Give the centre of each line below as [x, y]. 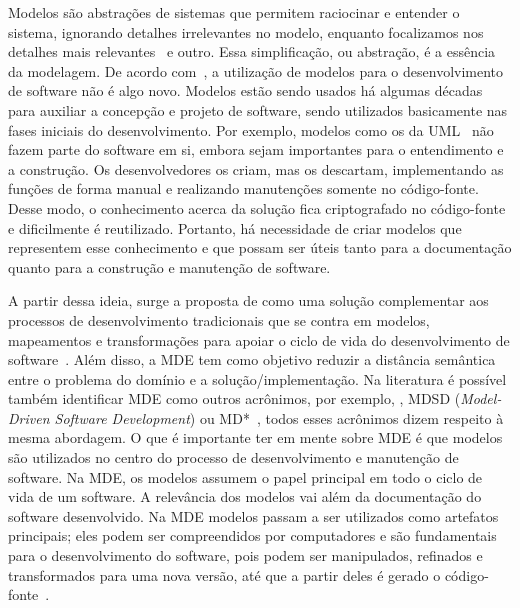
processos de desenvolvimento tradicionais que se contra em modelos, [219, 319]
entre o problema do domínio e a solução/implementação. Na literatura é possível [257, 378]
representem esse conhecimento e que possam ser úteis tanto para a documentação [260, 247]
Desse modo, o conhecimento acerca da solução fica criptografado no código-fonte [257, 207]
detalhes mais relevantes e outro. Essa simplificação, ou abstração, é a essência [252, 51]
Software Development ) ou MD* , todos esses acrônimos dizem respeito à [279, 417]
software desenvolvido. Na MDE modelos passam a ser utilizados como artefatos [253, 515]
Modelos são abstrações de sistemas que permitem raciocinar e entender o [234, 12]
